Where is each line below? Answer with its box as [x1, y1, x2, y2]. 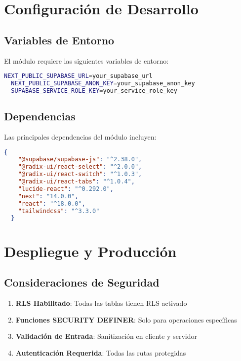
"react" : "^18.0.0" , [18, 200, 85, 207]
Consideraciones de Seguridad [4, 275, 160, 290]
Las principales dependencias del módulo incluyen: [4, 132, 157, 142]
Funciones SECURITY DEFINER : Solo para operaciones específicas [15, 314, 237, 325]
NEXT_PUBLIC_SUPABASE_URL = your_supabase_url [4, 72, 153, 80]
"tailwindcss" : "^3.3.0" [18, 207, 100, 215]
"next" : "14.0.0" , [18, 192, 79, 200]
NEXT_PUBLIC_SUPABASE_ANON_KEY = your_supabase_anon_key [11, 80, 195, 87]
